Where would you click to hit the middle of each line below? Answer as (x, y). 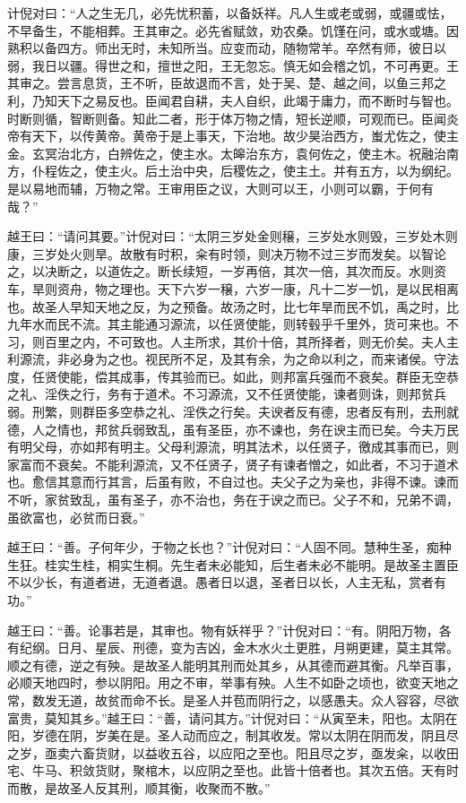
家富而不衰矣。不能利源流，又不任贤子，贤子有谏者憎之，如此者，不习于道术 (233, 464)
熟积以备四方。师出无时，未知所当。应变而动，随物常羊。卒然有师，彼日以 (227, 48)
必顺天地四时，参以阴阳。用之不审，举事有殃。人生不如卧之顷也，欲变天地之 (233, 682)
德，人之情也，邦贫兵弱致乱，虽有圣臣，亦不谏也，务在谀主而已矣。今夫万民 (233, 429)
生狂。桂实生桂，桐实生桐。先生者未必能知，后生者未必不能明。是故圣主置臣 (233, 564)
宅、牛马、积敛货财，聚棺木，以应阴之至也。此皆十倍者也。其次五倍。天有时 (233, 770)
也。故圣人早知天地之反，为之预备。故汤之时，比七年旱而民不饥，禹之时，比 (233, 306)
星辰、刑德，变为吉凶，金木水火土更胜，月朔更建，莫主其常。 (276, 648)
